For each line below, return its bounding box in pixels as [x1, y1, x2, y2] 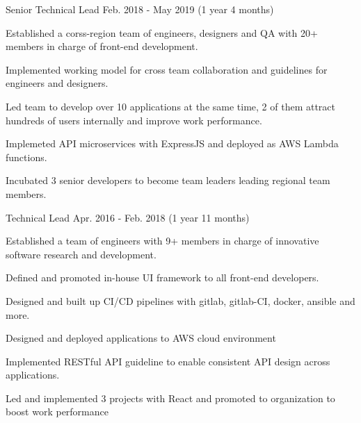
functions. [6, 149, 47, 164]
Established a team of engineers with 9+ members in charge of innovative [6, 233, 319, 248]
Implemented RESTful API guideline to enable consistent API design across [6, 354, 330, 368]
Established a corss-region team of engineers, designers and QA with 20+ [6, 25, 318, 40]
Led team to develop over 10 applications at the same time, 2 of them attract [6, 99, 336, 113]
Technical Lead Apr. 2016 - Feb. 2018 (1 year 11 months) [6, 210, 250, 224]
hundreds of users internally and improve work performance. [6, 113, 262, 127]
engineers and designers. [6, 76, 109, 90]
